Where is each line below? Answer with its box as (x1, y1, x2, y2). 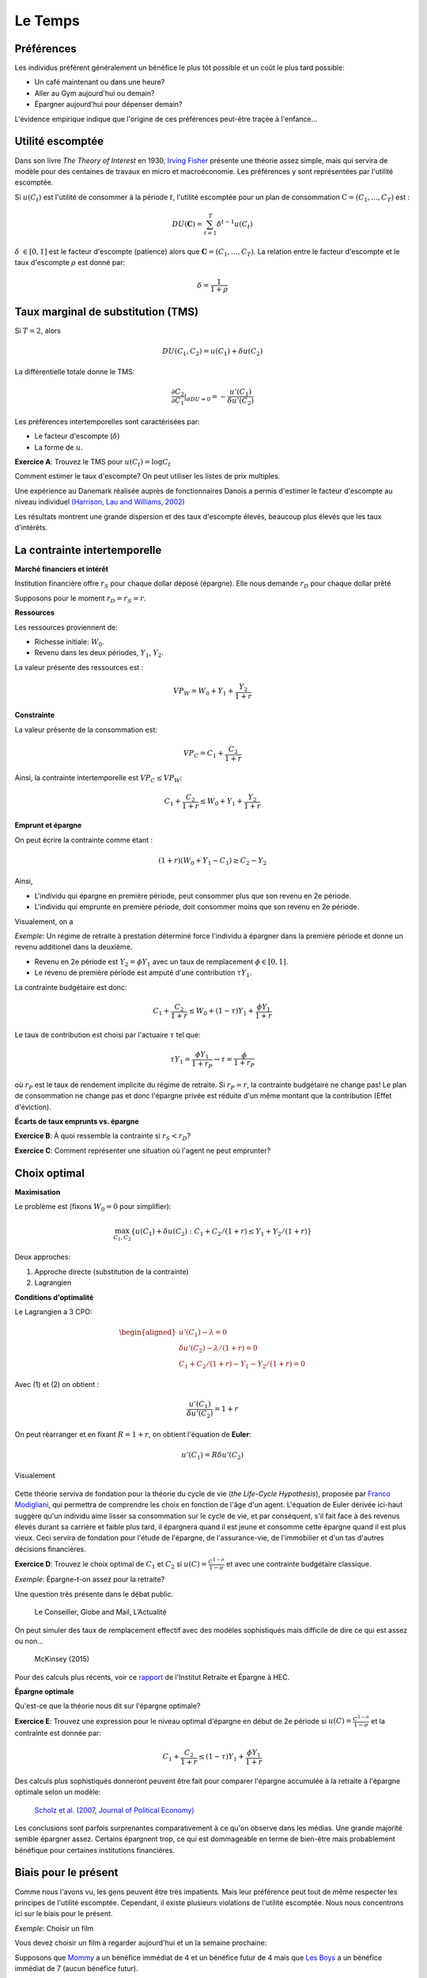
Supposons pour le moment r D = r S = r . (14, 593, 146, 604)
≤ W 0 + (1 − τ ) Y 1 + (188, 1006, 255, 1017)
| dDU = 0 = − (183, 392, 227, 403)
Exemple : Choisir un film (14, 1923, 94, 1933)
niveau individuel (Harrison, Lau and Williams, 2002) (14, 497, 185, 506)
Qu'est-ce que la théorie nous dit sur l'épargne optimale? (14, 1701, 201, 1711)
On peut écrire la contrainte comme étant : (14, 835, 153, 844)
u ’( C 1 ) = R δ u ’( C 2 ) (181, 1450, 244, 1461)
